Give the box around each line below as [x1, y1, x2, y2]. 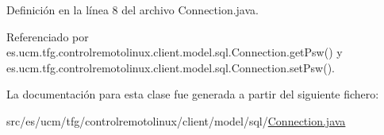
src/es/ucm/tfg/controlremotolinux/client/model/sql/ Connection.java [6, 112, 346, 129]
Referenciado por [6, 28, 89, 44]
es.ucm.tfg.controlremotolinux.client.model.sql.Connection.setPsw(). [6, 59, 336, 75]
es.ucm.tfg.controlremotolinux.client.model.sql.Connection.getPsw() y [6, 44, 343, 60]
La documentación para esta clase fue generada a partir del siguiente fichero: [6, 86, 379, 102]
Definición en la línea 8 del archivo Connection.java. [6, 2, 259, 17]
